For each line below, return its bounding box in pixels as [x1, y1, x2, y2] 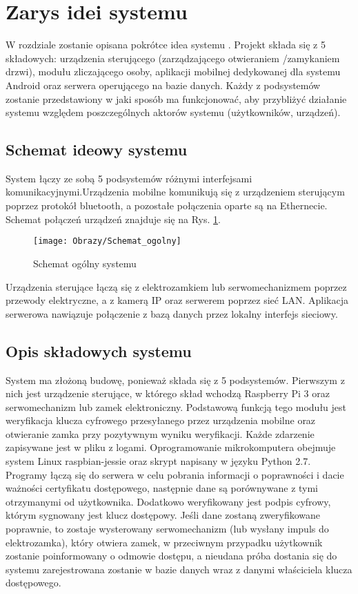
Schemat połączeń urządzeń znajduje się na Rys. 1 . [6, 211, 221, 226]
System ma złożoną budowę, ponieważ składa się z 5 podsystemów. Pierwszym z [6, 372, 345, 387]
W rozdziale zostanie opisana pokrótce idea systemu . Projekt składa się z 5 [6, 37, 326, 52]
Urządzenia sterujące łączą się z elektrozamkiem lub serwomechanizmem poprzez [6, 279, 347, 294]
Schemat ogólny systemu [33, 256, 137, 270]
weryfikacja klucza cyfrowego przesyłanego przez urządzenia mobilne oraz [6, 413, 316, 428]
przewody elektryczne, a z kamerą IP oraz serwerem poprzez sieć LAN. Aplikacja [6, 293, 348, 307]
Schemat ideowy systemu [6, 139, 188, 160]
